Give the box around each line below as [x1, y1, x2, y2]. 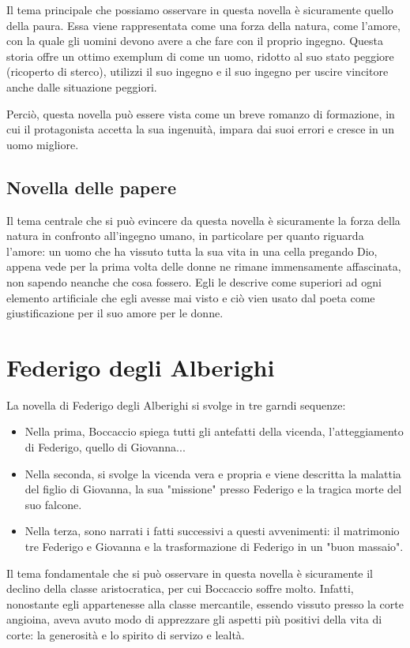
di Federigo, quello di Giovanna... [24, 439, 186, 455]
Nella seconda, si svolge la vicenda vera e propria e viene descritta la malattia [24, 465, 401, 481]
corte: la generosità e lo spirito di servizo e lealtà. [6, 626, 245, 642]
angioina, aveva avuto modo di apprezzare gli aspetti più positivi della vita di [6, 611, 382, 627]
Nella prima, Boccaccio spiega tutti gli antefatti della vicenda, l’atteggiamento [24, 423, 404, 440]
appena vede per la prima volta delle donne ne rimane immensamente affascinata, [6, 258, 401, 275]
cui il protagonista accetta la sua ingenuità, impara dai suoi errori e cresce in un [6, 121, 394, 137]
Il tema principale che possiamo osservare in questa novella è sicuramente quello [6, 2, 393, 17]
